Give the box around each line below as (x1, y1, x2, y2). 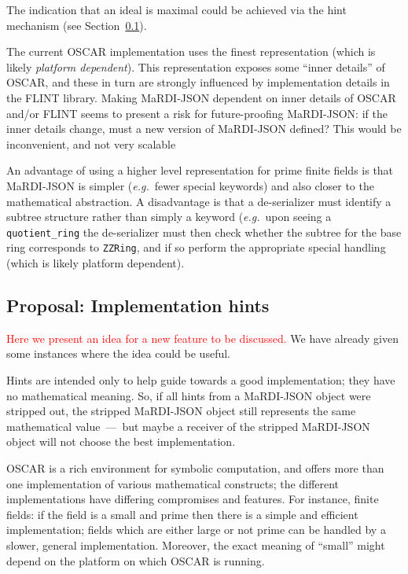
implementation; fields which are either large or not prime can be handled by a (6, 521, 386, 538)
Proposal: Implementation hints (6, 293, 270, 318)
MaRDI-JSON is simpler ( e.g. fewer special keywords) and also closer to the (6, 177, 374, 193)
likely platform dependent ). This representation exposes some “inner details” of (6, 58, 385, 75)
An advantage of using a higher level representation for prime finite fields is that (6, 162, 394, 178)
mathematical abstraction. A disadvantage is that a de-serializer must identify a (6, 193, 391, 209)
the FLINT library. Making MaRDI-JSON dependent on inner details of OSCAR (6, 89, 396, 105)
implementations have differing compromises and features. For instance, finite (6, 491, 379, 507)
